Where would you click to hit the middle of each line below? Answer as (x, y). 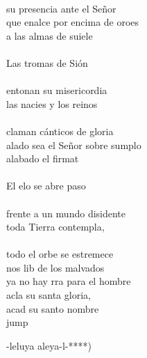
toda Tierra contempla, (55, 227)
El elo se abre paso (46, 186)
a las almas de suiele (50, 35)
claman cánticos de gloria (60, 131)
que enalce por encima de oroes (73, 22)
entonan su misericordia (57, 90)
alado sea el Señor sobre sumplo (74, 145)
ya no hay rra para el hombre (69, 281)
